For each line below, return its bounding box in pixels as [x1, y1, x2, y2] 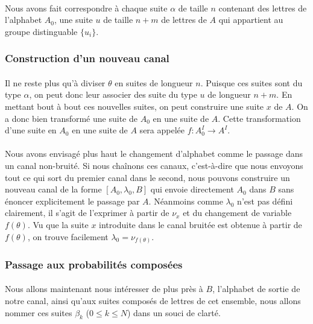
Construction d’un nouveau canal [5, 51, 169, 66]
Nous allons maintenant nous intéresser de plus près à [5, 282, 203, 295]
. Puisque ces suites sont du [200, 76, 303, 89]
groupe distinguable [5, 25, 78, 37]
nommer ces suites [5, 306, 72, 319]
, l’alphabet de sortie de [212, 282, 300, 295]
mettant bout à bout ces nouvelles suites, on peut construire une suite [5, 100, 264, 112]
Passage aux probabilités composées [5, 256, 183, 272]
